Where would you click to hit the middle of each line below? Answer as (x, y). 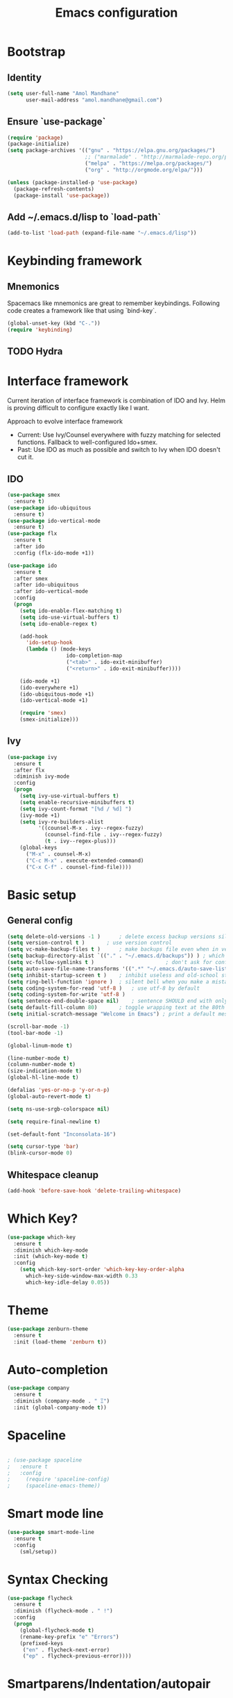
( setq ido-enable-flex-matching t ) (71, 611)
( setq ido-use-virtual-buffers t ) (69, 617)
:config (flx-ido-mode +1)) (54, 553)
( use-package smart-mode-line (51, 1533)
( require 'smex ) (43, 713)
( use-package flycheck (40, 1598)
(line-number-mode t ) (38, 1058)
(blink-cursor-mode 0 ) (40, 1153)
